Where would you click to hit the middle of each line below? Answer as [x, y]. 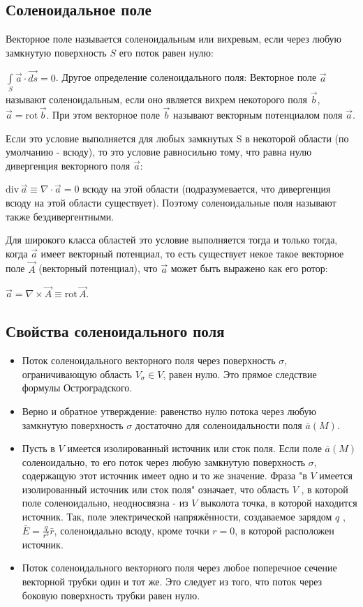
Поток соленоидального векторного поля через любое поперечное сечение [179, 568]
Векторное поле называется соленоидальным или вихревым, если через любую [173, 39]
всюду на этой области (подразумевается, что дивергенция [207, 189]
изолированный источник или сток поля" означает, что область [156, 489]
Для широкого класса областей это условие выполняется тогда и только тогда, [172, 240]
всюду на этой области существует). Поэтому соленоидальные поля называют [171, 202]
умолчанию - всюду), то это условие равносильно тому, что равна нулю [159, 152]
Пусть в [38, 448]
